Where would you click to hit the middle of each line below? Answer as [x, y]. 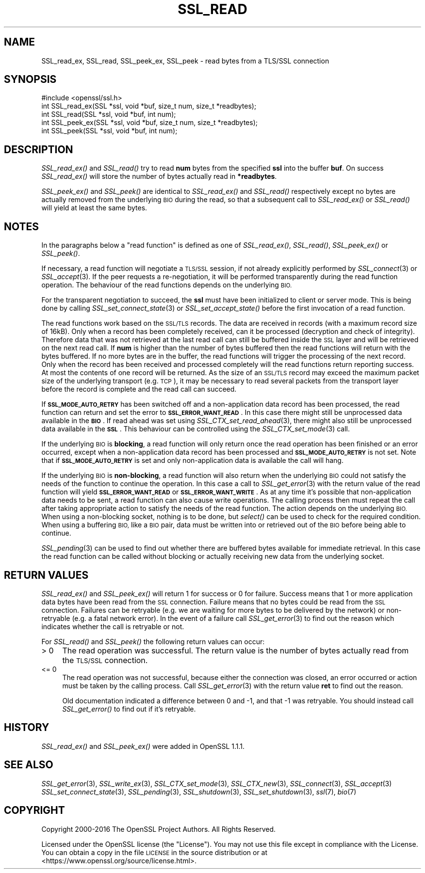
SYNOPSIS [30, 79]
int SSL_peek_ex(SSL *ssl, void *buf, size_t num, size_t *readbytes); [149, 123]
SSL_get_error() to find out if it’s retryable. [129, 709]
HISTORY [27, 728]
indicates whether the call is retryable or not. [113, 626]
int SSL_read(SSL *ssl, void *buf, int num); [109, 114]
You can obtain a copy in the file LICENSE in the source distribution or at [155, 852]
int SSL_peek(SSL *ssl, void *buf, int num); [109, 131]
